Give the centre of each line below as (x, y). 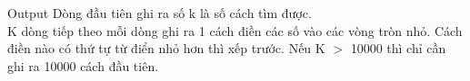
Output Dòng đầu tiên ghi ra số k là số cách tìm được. (160, 13)
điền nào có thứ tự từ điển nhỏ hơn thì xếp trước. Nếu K (166, 48)
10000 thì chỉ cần (398, 48)
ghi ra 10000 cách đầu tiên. (83, 65)
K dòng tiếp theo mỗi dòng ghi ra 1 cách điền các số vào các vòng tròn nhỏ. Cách (235, 30)
